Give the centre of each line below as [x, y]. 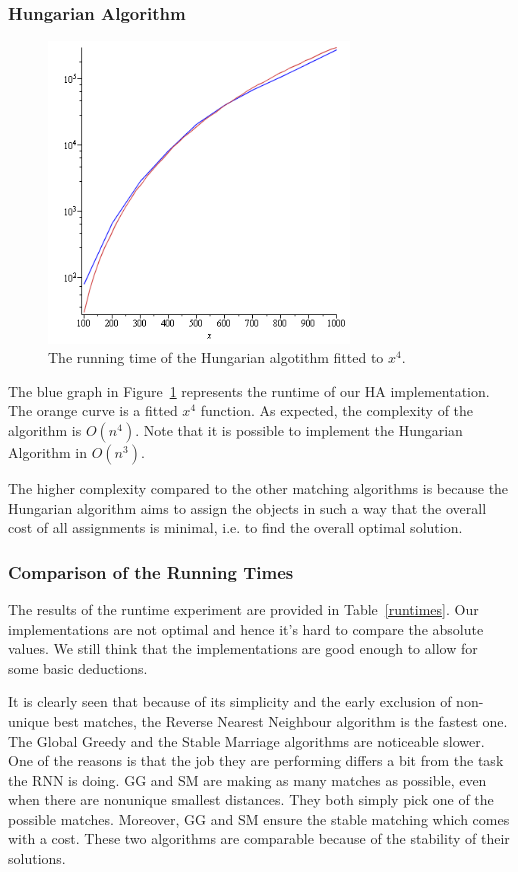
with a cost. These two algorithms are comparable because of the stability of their [259, 838]
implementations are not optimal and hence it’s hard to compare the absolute [246, 628]
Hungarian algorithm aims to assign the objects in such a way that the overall [247, 507]
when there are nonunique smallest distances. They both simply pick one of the [251, 799]
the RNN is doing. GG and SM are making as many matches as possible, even [247, 779]
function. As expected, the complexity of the [337, 410]
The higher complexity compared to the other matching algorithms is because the [258, 487]
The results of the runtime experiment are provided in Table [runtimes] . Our [243, 608]
